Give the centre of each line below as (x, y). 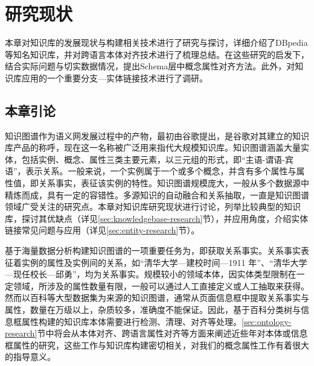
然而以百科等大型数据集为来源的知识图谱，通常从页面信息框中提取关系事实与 (157, 298)
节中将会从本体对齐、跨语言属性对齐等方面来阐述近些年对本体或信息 (172, 333)
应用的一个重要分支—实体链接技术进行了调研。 (114, 77)
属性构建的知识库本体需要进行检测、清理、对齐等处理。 (131, 321)
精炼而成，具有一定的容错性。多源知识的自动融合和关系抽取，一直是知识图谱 (157, 194)
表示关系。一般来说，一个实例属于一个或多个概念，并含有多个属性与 (161, 171)
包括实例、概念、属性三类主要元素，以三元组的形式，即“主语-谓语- (153, 159)
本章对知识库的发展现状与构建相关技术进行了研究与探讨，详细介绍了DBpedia (156, 43)
